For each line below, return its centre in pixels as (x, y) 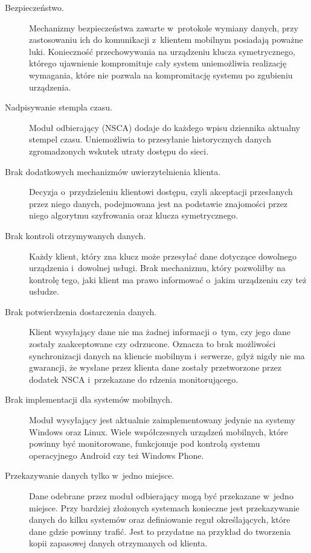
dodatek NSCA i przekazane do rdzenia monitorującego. (134, 379)
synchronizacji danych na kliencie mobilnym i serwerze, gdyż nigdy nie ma (167, 355)
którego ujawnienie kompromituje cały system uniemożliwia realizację (158, 63)
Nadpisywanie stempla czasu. (59, 107)
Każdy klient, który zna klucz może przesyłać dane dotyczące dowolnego (163, 256)
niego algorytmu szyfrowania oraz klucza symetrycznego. (134, 215)
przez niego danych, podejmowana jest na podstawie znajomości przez (159, 203)
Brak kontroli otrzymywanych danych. (75, 235)
